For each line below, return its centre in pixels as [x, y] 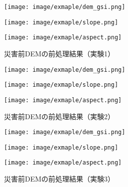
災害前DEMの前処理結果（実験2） [60, 116]
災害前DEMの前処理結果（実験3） [60, 179]
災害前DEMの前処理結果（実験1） [60, 53]
